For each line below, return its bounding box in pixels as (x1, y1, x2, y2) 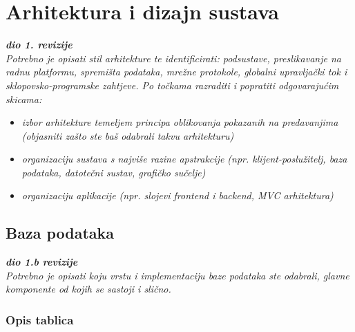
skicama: (6, 91, 42, 106)
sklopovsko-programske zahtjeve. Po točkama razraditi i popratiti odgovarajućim (6, 77, 339, 92)
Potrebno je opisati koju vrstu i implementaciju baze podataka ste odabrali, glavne (6, 268, 349, 282)
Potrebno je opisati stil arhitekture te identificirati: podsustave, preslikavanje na (6, 50, 341, 65)
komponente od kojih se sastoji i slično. (6, 282, 171, 296)
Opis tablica (6, 311, 74, 328)
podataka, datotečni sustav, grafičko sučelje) (21, 165, 206, 179)
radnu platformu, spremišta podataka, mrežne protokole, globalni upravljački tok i (6, 64, 347, 79)
